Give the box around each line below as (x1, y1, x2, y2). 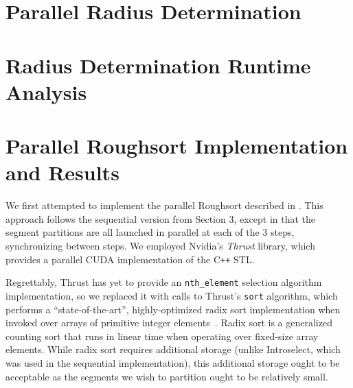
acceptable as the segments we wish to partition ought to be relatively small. (5, 369, 328, 383)
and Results (5, 158, 119, 186)
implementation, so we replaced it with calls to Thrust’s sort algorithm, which (5, 288, 338, 302)
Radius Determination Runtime (5, 51, 311, 79)
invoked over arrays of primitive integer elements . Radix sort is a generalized (5, 315, 332, 330)
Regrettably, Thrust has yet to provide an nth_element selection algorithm (5, 275, 322, 289)
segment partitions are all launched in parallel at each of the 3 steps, (5, 225, 295, 239)
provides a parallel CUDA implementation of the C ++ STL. (5, 252, 255, 266)
